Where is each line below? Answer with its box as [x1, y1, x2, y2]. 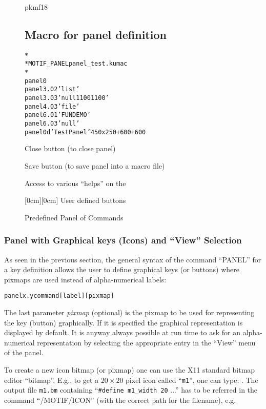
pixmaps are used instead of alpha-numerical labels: [4, 274, 167, 284]
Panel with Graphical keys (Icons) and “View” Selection [4, 234, 242, 247]
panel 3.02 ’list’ [25, 86, 80, 93]
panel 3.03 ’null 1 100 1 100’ [25, 94, 109, 102]
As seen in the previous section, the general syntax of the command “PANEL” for [4, 254, 261, 264]
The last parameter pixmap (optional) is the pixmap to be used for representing [4, 306, 255, 317]
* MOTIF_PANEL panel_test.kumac [25, 60, 128, 68]
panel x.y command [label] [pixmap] [4, 292, 114, 300]
